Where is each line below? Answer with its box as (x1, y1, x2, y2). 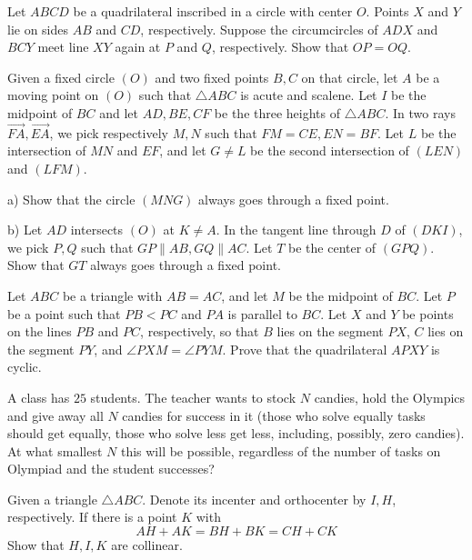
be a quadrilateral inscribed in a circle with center (73, 2, 353, 20)
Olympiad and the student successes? (7, 459, 215, 478)
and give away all (7, 405, 104, 425)
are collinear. (111, 535, 183, 555)
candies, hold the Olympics (314, 387, 466, 406)
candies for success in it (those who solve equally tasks (122, 405, 426, 425)
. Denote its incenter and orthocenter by (142, 489, 367, 508)
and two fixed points (155, 67, 269, 86)
